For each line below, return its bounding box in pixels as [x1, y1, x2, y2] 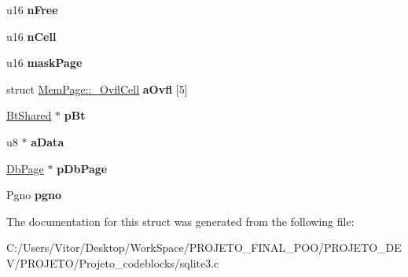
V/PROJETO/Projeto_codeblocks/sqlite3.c [6, 254, 219, 271]
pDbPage [57, 160, 108, 176]
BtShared [6, 107, 52, 124]
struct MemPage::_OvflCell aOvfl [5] [6, 80, 188, 97]
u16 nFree [6, 2, 58, 17]
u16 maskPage [6, 54, 83, 71]
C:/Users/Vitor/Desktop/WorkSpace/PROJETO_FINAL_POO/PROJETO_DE [6, 239, 402, 256]
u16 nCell [6, 28, 57, 44]
